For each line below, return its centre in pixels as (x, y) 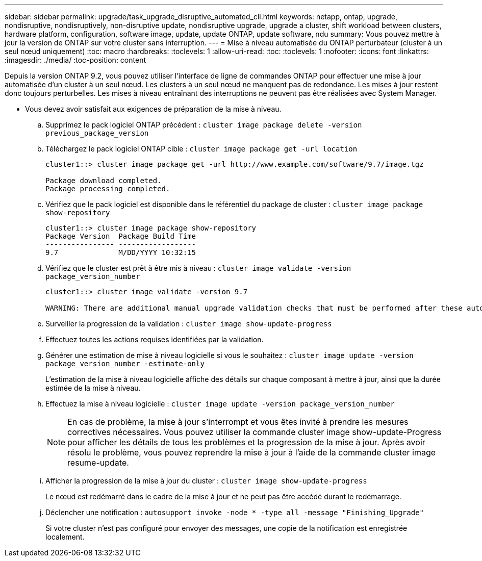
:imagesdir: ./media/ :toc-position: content (75, 60)
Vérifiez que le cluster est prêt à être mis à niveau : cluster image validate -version (198, 268)
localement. (65, 537)
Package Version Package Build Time (121, 236)
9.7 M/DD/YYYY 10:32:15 (121, 252)
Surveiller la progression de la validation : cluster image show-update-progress (189, 324)
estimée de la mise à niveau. (93, 388)
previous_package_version (97, 133)
